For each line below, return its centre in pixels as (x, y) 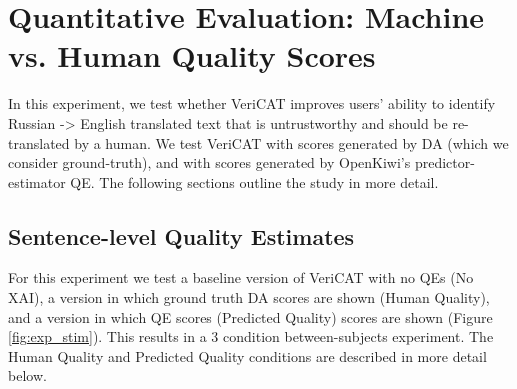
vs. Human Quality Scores (192, 55)
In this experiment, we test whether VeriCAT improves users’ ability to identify (252, 103)
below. (27, 375)
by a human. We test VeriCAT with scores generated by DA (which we (291, 142)
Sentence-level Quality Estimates (181, 235)
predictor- (444, 162)
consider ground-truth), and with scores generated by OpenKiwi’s (209, 162)
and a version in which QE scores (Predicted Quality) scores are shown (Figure (250, 316)
